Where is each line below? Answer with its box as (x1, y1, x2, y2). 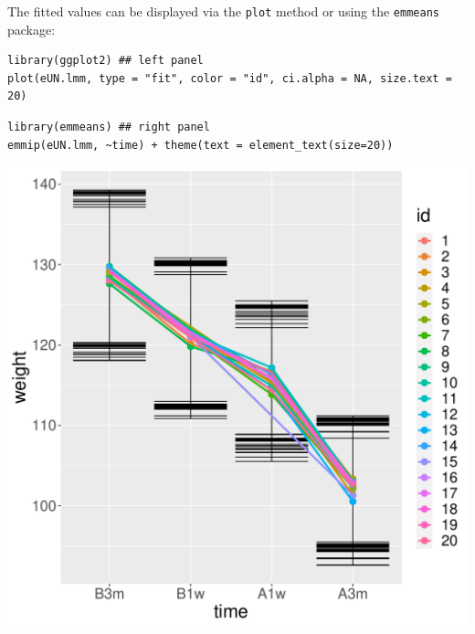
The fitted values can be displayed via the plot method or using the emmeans (7, 2, 439, 20)
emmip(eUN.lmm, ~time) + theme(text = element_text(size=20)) (7, 138, 394, 152)
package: (7, 19, 56, 38)
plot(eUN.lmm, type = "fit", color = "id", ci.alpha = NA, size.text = (7, 71, 452, 85)
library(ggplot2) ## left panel (7, 54, 204, 68)
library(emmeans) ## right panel (7, 121, 210, 134)
